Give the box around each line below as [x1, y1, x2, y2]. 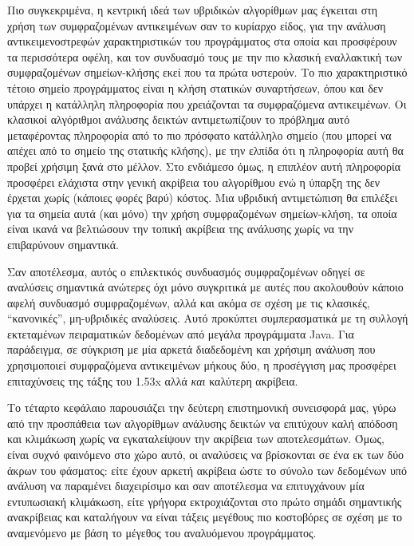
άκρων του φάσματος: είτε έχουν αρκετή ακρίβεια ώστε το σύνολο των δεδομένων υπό [7, 461, 407, 478]
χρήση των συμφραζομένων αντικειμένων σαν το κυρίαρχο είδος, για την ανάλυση [7, 17, 386, 34]
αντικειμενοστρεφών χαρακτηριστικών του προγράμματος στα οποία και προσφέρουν [7, 33, 397, 49]
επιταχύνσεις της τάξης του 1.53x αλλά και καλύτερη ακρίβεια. [7, 372, 298, 389]
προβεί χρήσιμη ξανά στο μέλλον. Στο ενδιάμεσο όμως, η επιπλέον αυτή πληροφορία [7, 157, 401, 174]
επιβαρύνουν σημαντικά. [7, 235, 119, 252]
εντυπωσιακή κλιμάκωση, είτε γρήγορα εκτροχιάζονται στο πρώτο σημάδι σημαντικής [7, 493, 402, 509]
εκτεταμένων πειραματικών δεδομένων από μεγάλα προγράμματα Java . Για [7, 325, 354, 342]
